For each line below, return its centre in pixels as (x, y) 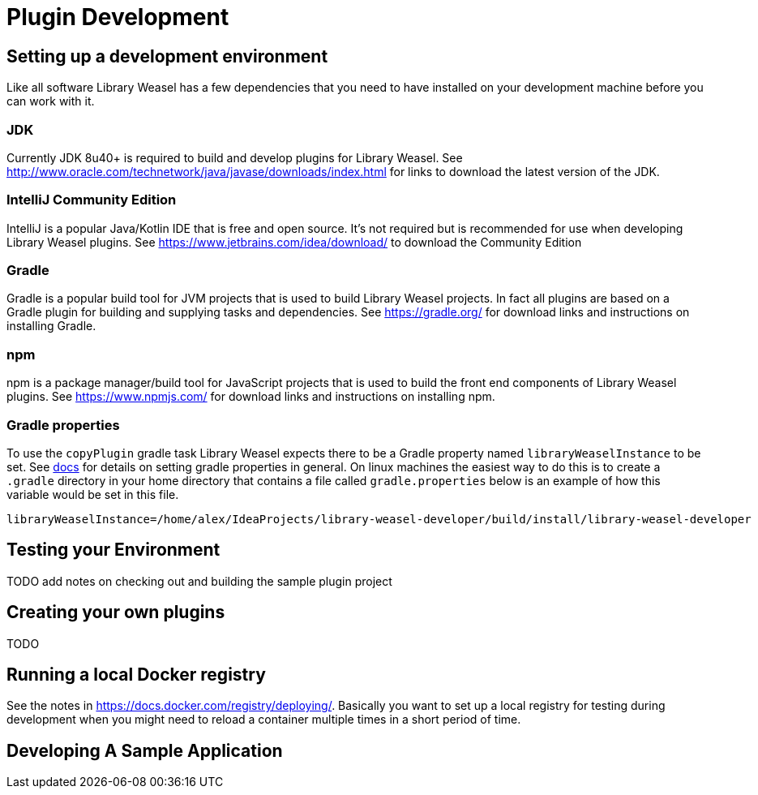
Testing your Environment (113, 550)
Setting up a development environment (167, 56)
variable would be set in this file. (93, 494)
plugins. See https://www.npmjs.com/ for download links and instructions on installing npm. (251, 397)
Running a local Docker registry (136, 675)
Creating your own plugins (116, 612)
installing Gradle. (51, 326)
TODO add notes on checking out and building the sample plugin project (199, 581)
